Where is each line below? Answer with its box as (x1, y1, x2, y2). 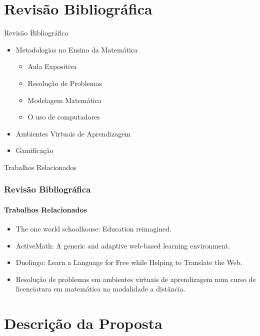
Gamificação (15, 145, 53, 155)
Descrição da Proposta (4, 313, 162, 333)
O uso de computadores (27, 111, 100, 122)
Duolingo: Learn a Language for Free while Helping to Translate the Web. (15, 257, 242, 267)
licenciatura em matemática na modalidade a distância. (15, 283, 185, 294)
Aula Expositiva (27, 61, 77, 71)
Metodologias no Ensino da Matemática (15, 44, 138, 54)
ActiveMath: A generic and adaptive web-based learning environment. (15, 240, 230, 250)
